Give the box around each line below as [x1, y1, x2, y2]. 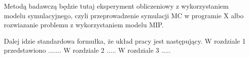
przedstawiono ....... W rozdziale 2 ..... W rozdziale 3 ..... [4, 45, 171, 55]
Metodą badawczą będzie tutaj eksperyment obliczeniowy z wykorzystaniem [4, 1, 229, 11]
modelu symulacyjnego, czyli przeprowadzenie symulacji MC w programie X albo [4, 10, 244, 20]
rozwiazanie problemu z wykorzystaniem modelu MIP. [4, 20, 164, 30]
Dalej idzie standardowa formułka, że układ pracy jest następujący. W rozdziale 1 [4, 35, 246, 46]
